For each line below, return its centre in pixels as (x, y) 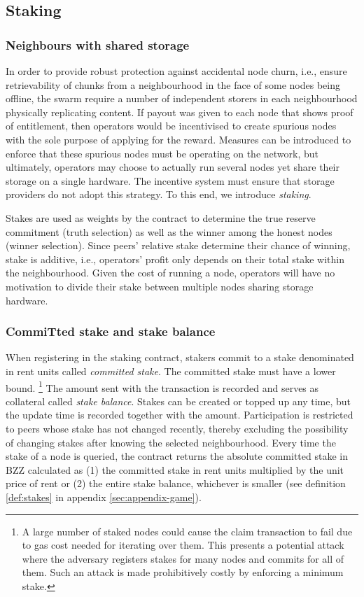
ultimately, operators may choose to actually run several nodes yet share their (173, 167)
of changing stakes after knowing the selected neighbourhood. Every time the (171, 442)
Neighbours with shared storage (98, 44)
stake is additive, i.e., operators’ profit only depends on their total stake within (175, 259)
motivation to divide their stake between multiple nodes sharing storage (160, 286)
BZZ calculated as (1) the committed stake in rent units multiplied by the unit (175, 469)
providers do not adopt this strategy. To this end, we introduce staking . (159, 194)
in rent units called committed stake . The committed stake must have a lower (171, 371)
